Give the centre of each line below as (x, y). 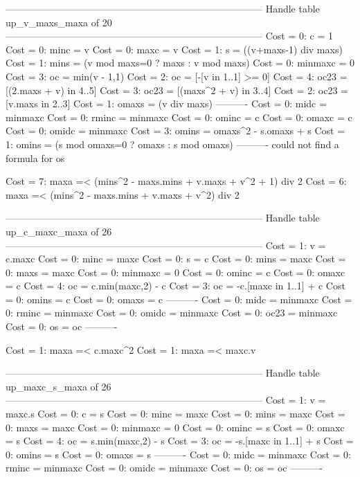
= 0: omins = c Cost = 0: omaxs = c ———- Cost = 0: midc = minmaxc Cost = (179, 299)
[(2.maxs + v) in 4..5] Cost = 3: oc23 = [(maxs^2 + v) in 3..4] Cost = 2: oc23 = (177, 90)
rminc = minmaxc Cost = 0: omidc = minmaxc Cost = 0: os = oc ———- (164, 468)
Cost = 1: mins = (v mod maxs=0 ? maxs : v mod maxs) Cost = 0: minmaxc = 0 (180, 63)
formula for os (35, 157)
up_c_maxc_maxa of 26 (59, 231)
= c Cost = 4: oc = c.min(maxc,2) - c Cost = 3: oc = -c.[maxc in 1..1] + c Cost (175, 286)
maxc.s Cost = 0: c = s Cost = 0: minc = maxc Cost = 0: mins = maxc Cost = (175, 414)
